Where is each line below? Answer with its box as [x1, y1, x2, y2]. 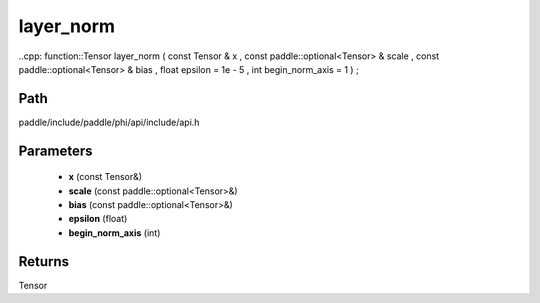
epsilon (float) [68, 213, 128, 225]
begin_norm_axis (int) [68, 226, 161, 239]
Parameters [18, 142, 93, 159]
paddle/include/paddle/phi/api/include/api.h [18, 116, 200, 128]
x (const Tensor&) [68, 171, 143, 183]
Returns [18, 253, 70, 270]
